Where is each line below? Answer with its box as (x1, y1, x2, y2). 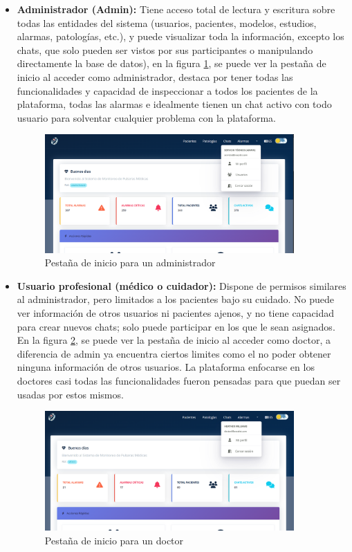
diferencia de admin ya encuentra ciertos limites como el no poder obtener (17, 346, 331, 360)
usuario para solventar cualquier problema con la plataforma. (17, 110, 276, 125)
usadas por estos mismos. (17, 387, 124, 401)
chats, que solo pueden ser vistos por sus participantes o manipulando (17, 42, 313, 57)
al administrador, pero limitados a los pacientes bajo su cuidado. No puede (17, 292, 335, 306)
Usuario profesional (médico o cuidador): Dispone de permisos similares (17, 278, 346, 293)
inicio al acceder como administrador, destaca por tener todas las (17, 69, 293, 84)
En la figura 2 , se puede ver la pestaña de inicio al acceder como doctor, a (17, 333, 331, 347)
